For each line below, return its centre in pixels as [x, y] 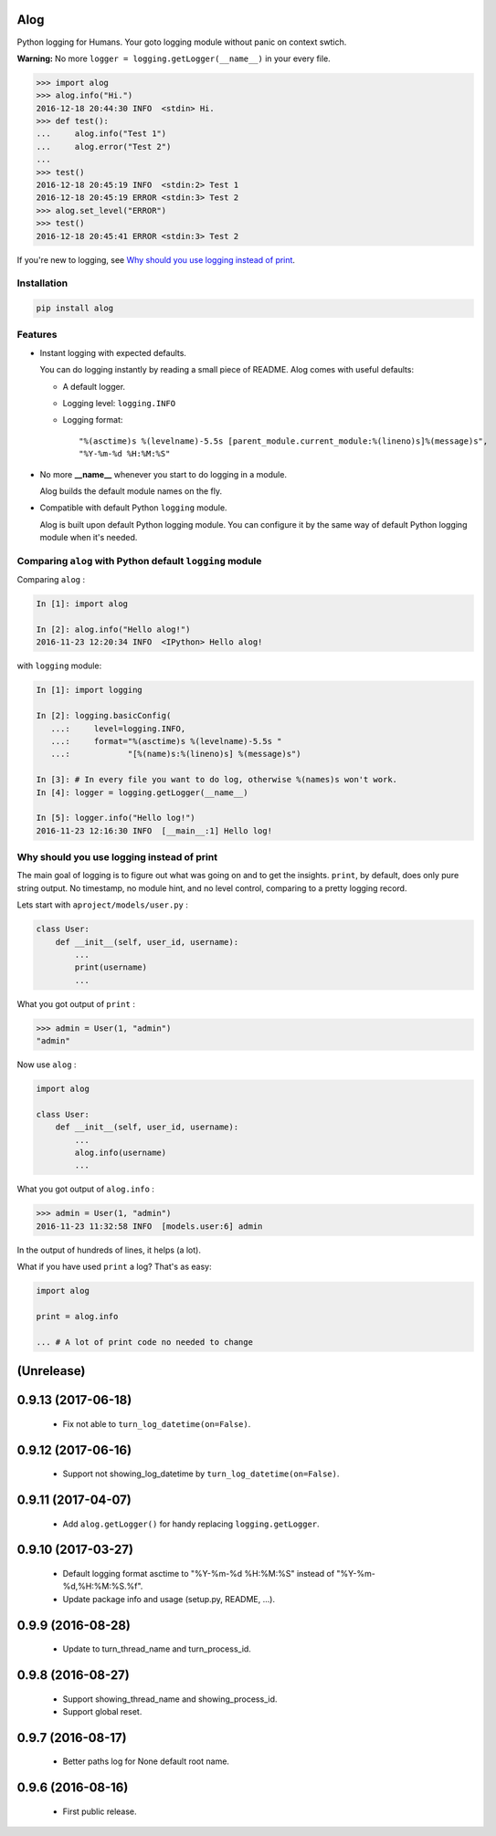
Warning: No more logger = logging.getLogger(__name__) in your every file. [174, 58]
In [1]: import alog [82, 604]
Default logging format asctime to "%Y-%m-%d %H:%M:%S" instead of [199, 1573]
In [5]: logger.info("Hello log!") [116, 818]
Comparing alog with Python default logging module [139, 561]
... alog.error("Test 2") [104, 147]
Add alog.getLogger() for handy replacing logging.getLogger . [191, 1524]
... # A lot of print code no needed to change [144, 1342]
